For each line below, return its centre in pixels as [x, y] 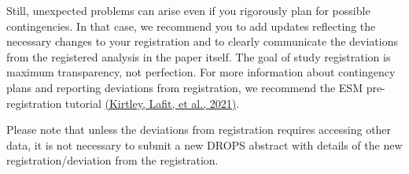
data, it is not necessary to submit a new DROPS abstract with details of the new [204, 144]
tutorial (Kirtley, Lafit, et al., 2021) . [152, 103]
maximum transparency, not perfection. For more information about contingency [201, 72]
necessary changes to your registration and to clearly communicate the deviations [202, 41]
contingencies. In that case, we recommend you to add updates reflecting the [191, 26]
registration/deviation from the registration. [112, 160]
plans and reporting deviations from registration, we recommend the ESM [184, 87]
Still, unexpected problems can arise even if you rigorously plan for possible [188, 10]
